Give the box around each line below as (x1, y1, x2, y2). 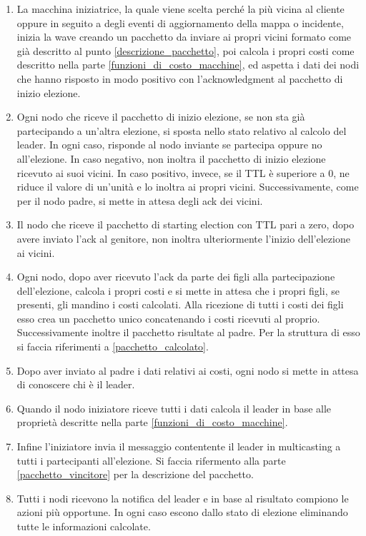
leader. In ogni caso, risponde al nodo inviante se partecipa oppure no (16, 137, 322, 152)
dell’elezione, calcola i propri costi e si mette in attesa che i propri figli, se (16, 283, 340, 298)
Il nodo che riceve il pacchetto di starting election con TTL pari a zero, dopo (16, 217, 355, 232)
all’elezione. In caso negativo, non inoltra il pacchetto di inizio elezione (16, 151, 326, 166)
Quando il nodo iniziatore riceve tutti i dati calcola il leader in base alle (16, 400, 332, 415)
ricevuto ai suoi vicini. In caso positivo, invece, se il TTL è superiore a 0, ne (16, 165, 350, 180)
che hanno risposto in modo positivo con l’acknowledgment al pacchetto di (16, 71, 343, 86)
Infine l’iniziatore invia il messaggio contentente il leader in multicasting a (16, 439, 341, 454)
